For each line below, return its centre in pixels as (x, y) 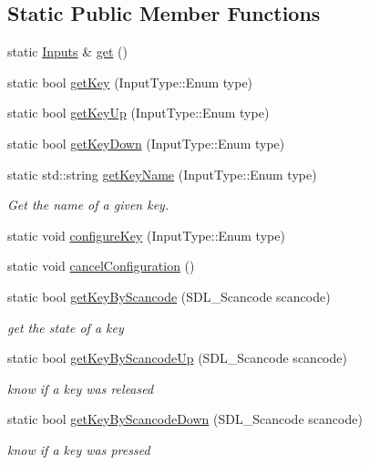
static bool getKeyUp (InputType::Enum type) (138, 113)
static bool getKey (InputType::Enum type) (130, 82)
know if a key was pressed (79, 449)
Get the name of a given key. (88, 205)
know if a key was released (81, 388)
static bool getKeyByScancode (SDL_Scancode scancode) (169, 296)
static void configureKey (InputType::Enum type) (146, 235)
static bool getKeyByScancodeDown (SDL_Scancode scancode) (185, 419)
